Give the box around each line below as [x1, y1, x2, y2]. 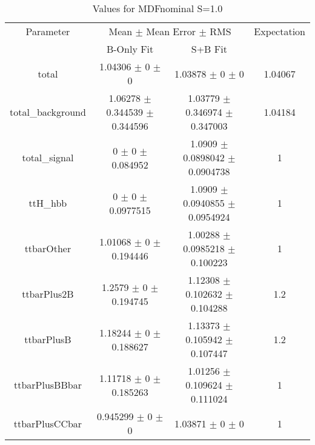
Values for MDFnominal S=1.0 [92, 1, 223, 15]
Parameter [25, 24, 70, 38]
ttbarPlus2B [22, 287, 74, 301]
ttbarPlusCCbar [13, 416, 82, 430]
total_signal [22, 150, 74, 164]
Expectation [254, 24, 305, 38]
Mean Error [146, 24, 196, 38]
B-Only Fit [106, 42, 154, 56]
